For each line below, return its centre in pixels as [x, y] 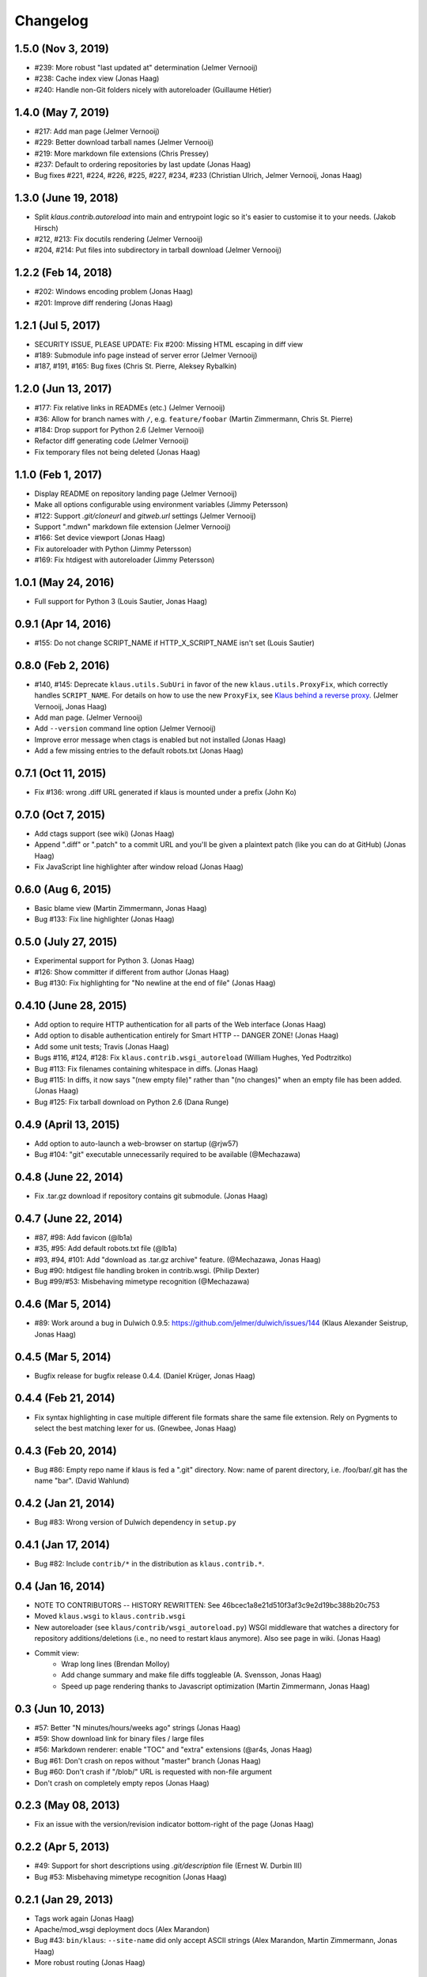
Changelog [51, 21]
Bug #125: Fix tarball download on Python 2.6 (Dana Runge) [132, 1102]
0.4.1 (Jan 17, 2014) [62, 1545]
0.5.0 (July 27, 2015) [66, 942]
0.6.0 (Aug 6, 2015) [63, 889]
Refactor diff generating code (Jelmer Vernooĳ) [111, 441]
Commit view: [57, 1653]
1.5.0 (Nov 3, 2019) [62, 49]
